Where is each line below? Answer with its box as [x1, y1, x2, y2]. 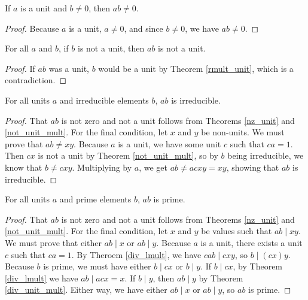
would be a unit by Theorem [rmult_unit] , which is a [98, 62, 294, 74]
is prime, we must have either [43, 260, 151, 272]
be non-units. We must [201, 126, 285, 138]
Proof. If [5, 62, 35, 74]
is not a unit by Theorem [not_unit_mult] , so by [38, 149, 218, 162]
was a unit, [48, 62, 90, 74]
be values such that [201, 225, 272, 237]
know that [5, 160, 42, 173]
